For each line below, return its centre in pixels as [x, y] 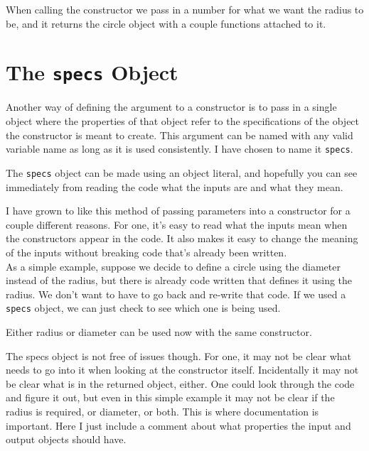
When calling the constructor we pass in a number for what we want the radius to [185, 9]
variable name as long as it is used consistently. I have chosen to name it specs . [180, 149]
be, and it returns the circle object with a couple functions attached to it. [166, 23]
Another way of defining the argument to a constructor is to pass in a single [171, 107]
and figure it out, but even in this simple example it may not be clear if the [170, 397]
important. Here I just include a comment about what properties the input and [178, 425]
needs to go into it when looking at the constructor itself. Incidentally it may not [182, 370]
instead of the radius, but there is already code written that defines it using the [179, 280]
